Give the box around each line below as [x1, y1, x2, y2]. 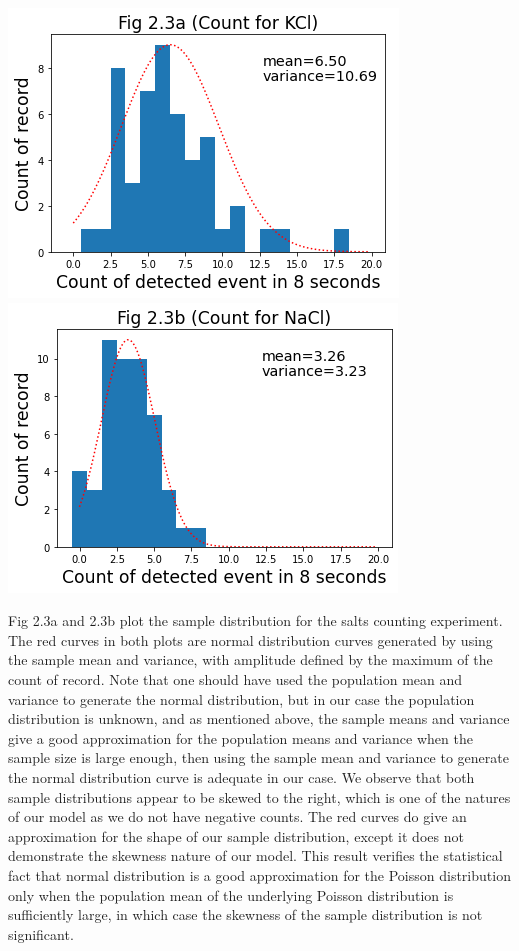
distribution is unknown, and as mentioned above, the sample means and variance [8, 708, 510, 729]
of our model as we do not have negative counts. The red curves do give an [8, 806, 467, 827]
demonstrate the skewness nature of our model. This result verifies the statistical [8, 845, 503, 866]
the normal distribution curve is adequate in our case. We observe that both [8, 766, 475, 787]
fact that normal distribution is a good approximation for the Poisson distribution [8, 864, 511, 885]
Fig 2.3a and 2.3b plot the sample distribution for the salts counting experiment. [8, 610, 503, 631]
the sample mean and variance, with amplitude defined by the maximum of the [8, 649, 493, 670]
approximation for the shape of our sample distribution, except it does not [8, 825, 464, 846]
